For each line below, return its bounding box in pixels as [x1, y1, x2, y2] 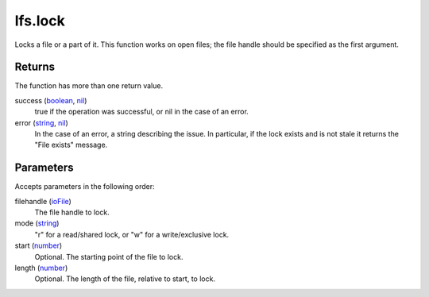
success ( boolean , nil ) [14, 95, 87, 105]
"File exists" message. [34, 140, 108, 150]
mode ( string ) [14, 218, 60, 228]
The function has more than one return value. [14, 81, 163, 91]
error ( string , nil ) [14, 118, 69, 127]
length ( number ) [14, 263, 68, 273]
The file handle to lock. [34, 207, 110, 218]
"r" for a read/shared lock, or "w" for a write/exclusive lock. [34, 229, 230, 239]
